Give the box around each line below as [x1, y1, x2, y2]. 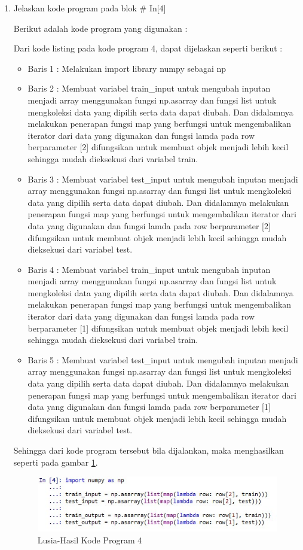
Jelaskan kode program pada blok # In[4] [13, 2, 166, 14]
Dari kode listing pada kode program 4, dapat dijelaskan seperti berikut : [13, 42, 283, 54]
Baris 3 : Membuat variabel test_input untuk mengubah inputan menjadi [27, 172, 298, 185]
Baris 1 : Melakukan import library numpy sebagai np [27, 62, 227, 74]
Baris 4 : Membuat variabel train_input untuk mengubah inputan [27, 263, 271, 275]
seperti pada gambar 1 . [13, 455, 98, 468]
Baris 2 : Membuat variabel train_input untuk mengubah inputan [27, 82, 271, 95]
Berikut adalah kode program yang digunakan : [13, 22, 188, 34]
